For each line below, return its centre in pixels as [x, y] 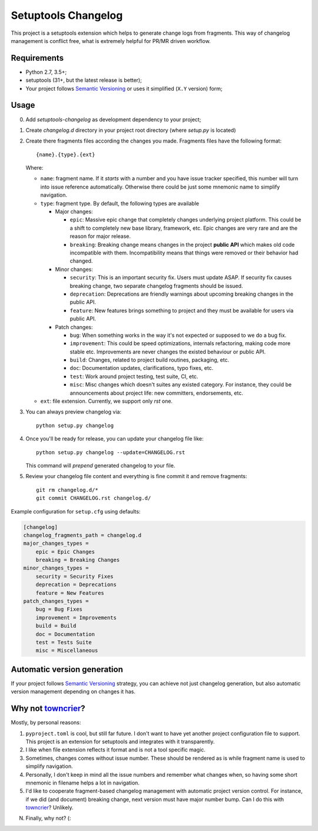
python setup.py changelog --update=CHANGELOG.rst [111, 452]
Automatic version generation [67, 669]
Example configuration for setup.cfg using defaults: [76, 511]
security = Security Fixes [75, 576]
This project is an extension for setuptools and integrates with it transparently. [120, 741]
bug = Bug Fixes [59, 609]
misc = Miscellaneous [67, 650]
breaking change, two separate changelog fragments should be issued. [156, 286]
